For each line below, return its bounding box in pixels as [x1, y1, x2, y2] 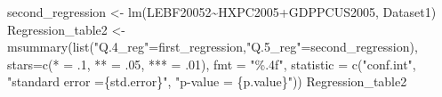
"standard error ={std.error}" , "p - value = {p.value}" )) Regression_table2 [7, 72, 407, 91]
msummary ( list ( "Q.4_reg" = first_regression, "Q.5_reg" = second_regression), [7, 37, 418, 56]
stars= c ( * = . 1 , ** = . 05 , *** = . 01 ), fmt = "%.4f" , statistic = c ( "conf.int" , [7, 54, 416, 73]
